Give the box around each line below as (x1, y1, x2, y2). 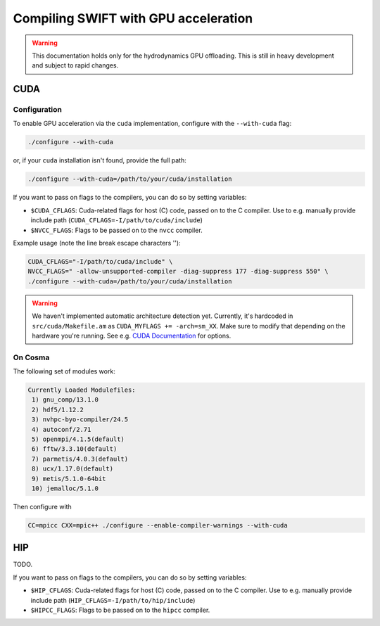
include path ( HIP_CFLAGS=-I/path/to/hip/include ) (30, 596, 196, 604)
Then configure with (13, 502, 72, 511)
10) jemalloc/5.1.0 (32, 484, 99, 492)
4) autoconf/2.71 (32, 426, 91, 433)
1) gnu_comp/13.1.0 (32, 396, 99, 404)
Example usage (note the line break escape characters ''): (13, 238, 181, 247)
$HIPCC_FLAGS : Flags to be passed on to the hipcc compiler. (30, 606, 210, 614)
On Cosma (13, 352, 50, 362)
